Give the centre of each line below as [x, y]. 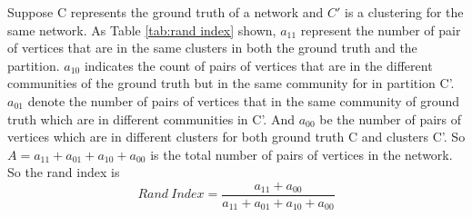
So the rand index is [64, 172]
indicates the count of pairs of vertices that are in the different [258, 65]
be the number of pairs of [391, 118]
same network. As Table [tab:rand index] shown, [142, 30]
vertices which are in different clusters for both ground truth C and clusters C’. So [236, 137]
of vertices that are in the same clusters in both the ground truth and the [212, 48]
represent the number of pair [381, 30]
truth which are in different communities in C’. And [151, 118]
